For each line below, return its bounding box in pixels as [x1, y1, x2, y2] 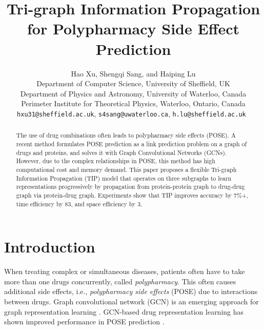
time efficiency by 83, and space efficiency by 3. [16, 199, 143, 208]
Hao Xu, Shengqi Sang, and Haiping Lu [71, 68, 196, 79]
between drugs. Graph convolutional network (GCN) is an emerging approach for [4, 296, 259, 306]
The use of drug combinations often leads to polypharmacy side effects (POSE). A [16, 131, 236, 140]
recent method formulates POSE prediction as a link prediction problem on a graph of [16, 139, 247, 148]
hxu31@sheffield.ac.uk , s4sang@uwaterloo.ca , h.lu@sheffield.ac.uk [17, 108, 246, 119]
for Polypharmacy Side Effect [27, 18, 239, 39]
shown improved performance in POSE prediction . [4, 316, 165, 327]
